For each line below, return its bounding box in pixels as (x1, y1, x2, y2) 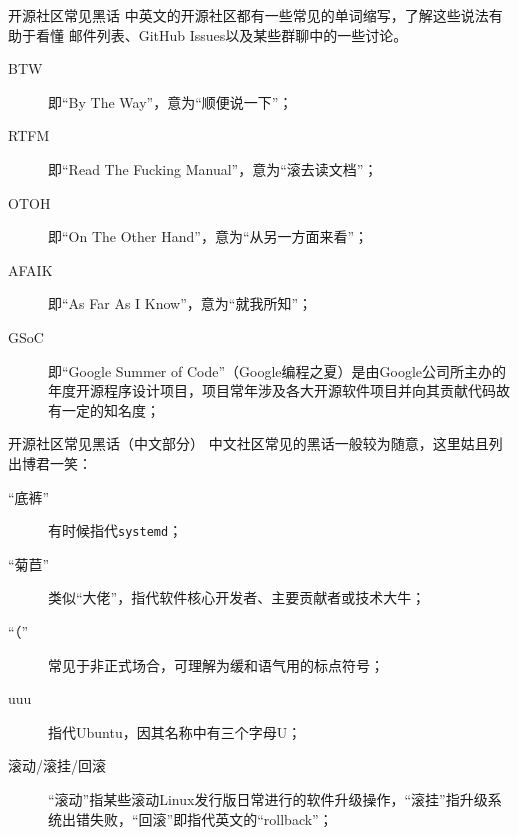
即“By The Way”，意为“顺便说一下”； (48, 91, 293, 112)
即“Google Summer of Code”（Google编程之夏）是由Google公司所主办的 (48, 360, 507, 381)
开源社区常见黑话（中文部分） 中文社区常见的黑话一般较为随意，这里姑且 (8, 433, 489, 454)
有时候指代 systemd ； (48, 520, 183, 541)
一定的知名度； (61, 399, 160, 420)
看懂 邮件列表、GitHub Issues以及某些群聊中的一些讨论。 (35, 24, 408, 45)
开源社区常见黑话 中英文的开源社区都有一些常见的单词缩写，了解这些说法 (8, 5, 489, 25)
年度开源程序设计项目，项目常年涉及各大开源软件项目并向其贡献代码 (48, 380, 496, 401)
